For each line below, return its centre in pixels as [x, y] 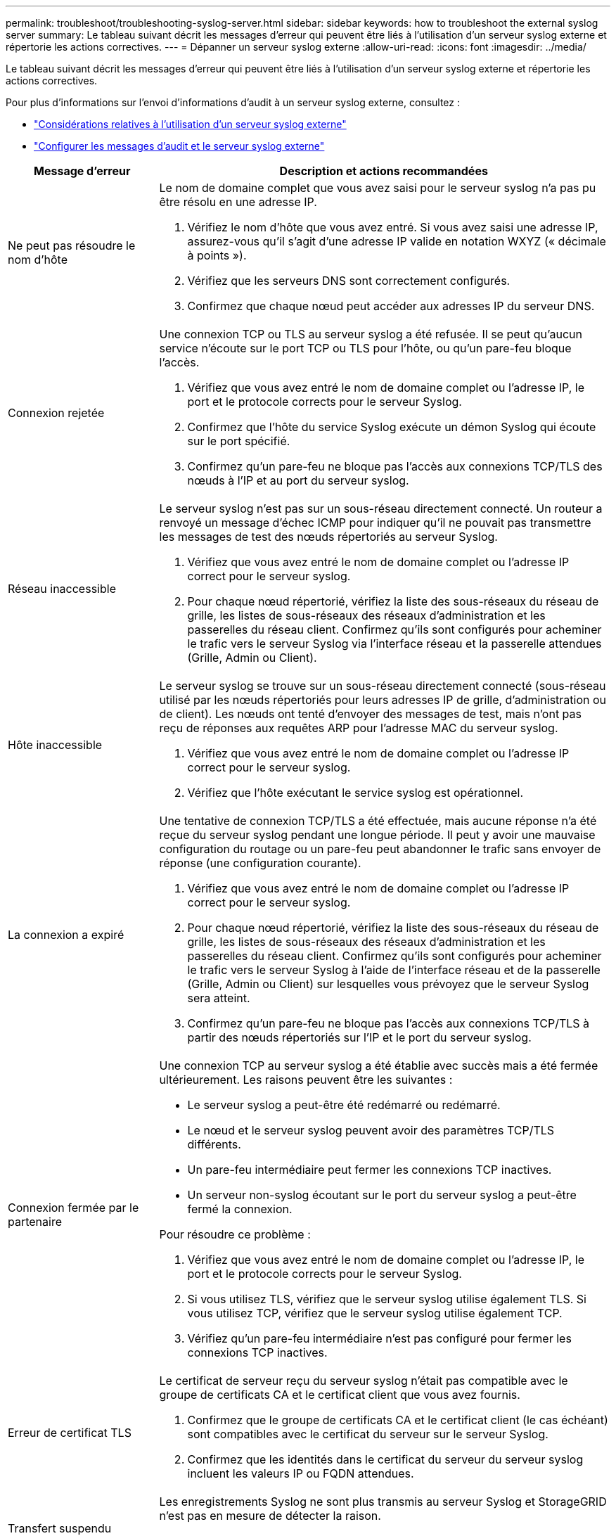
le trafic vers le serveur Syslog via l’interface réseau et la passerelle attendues [394, 644]
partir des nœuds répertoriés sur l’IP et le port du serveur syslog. [359, 1037]
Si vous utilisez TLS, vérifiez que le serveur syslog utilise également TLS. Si [387, 1299]
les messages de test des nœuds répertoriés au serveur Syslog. [328, 537]
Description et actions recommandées [384, 171]
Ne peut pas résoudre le [72, 245]
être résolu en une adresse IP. [238, 202]
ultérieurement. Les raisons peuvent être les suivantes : [306, 1080]
